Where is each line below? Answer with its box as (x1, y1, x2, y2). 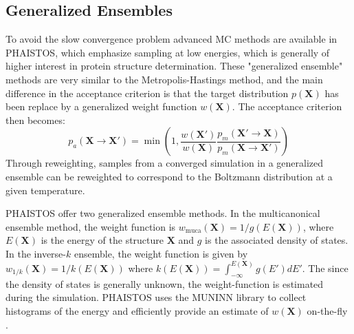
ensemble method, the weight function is (5, 219, 176, 233)
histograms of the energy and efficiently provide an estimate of (5, 303, 269, 317)
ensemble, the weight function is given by (74, 246, 248, 260)
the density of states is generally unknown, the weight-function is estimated (5, 276, 324, 291)
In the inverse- (5, 246, 66, 260)
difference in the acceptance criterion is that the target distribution (5, 85, 289, 100)
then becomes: (5, 112, 65, 127)
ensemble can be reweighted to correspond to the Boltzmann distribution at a (5, 169, 333, 183)
